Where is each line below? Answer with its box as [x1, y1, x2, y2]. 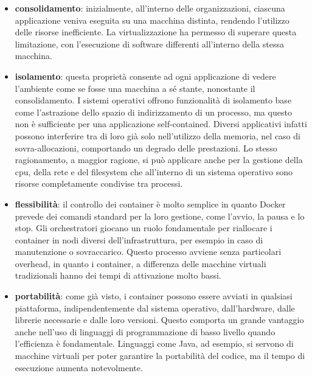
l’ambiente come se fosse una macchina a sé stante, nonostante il [15, 82, 255, 94]
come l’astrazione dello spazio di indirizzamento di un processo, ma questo [15, 105, 292, 118]
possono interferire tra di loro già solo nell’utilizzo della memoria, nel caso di [15, 129, 300, 142]
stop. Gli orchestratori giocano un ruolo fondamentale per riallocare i [15, 221, 272, 234]
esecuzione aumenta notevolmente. [15, 361, 143, 374]
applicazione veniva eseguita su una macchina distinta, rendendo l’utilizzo [15, 13, 289, 26]
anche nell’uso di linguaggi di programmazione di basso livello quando [15, 325, 276, 338]
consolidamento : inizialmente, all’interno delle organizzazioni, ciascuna [15, 2, 285, 14]
